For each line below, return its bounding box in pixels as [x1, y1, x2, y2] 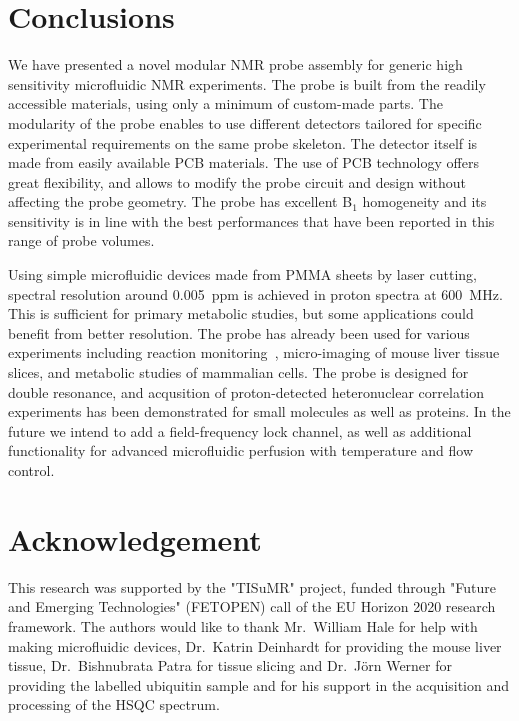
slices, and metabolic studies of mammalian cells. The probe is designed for [8, 362, 469, 383]
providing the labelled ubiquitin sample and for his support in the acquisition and [8, 674, 510, 695]
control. [8, 460, 55, 480]
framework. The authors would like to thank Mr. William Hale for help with [8, 615, 478, 636]
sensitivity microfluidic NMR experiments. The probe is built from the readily [8, 73, 486, 94]
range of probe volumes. [8, 230, 155, 251]
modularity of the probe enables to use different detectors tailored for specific [8, 112, 482, 133]
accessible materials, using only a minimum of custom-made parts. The [8, 93, 443, 114]
